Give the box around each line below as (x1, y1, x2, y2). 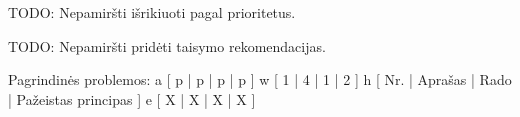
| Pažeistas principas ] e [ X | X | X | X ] (8, 88, 256, 109)
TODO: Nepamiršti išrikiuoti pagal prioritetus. (8, 2, 296, 22)
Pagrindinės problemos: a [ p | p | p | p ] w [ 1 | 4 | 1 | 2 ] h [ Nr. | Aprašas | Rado (8, 69, 512, 90)
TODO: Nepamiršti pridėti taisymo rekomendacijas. (8, 35, 326, 56)
